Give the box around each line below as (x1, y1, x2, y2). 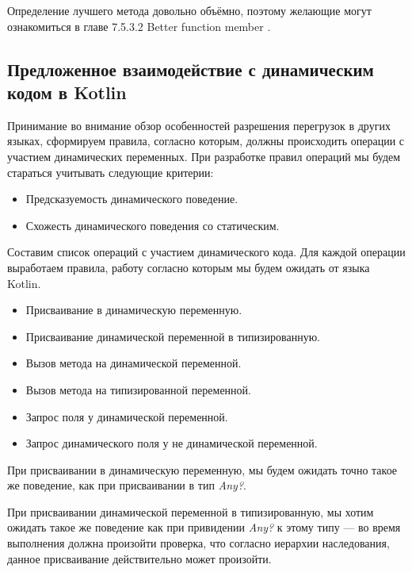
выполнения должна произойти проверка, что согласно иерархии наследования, (7, 535, 390, 551)
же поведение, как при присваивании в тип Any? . (7, 477, 246, 493)
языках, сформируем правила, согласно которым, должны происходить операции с (7, 132, 405, 149)
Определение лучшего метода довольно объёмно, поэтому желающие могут (7, 2, 372, 18)
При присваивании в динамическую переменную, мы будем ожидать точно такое (7, 461, 398, 478)
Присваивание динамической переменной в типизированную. (25, 328, 320, 344)
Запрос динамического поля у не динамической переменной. (25, 435, 318, 451)
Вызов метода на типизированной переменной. (25, 381, 251, 397)
